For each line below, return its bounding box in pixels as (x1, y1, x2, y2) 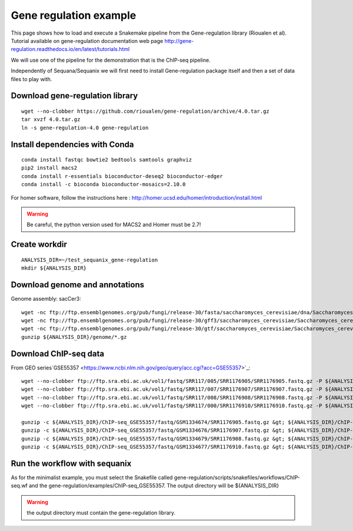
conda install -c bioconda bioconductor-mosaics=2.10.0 (21, 181, 186, 188)
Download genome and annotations (11, 280, 145, 290)
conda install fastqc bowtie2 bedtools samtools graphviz (21, 156, 192, 163)
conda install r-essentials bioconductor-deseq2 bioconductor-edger (21, 173, 223, 179)
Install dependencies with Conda (11, 139, 135, 149)
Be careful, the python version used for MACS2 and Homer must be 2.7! (26, 221, 201, 228)
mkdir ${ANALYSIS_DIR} (21, 265, 87, 271)
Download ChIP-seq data (11, 348, 105, 358)
